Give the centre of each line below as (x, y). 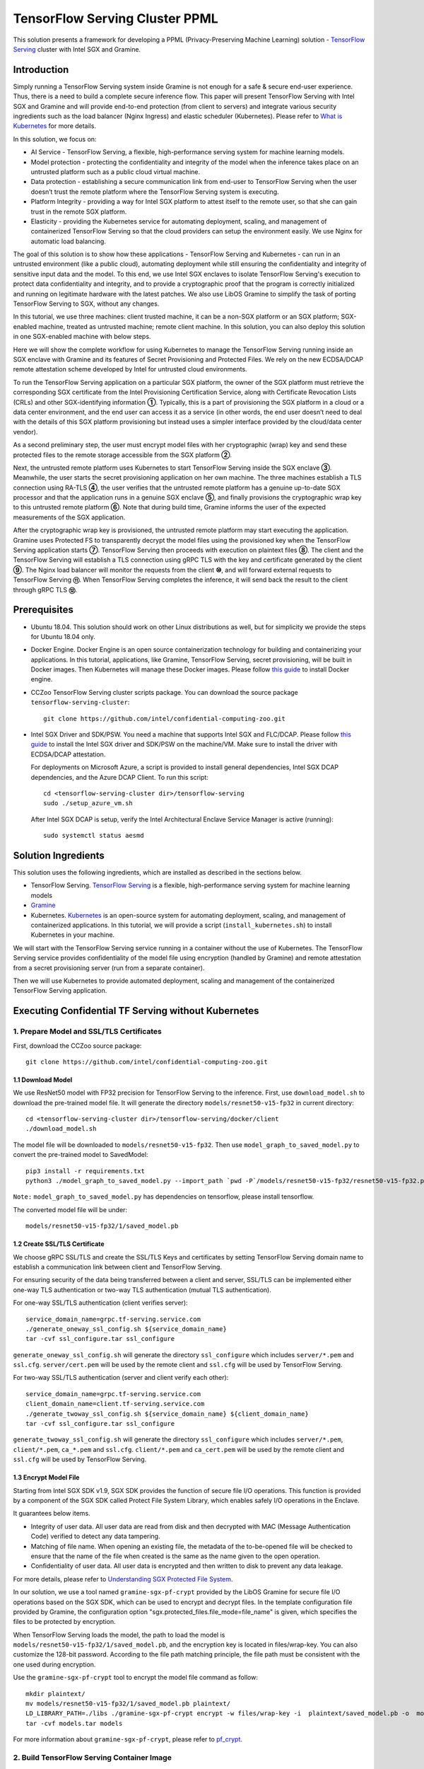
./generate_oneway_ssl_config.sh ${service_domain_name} (126, 1329)
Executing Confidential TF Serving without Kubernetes (136, 1011)
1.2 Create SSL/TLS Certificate (59, 1244)
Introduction (41, 70)
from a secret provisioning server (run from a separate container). (109, 968)
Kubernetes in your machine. (73, 935)
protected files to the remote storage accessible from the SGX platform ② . (123, 455)
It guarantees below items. (52, 1514)
